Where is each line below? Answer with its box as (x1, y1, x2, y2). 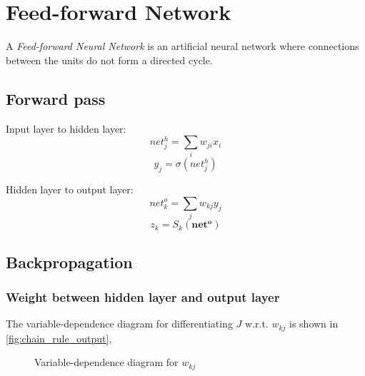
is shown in (289, 316, 339, 331)
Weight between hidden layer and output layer (6, 288, 280, 305)
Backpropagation (6, 250, 133, 273)
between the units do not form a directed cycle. (6, 52, 213, 67)
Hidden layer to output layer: (6, 182, 134, 197)
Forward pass (6, 87, 106, 109)
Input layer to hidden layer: (6, 121, 126, 136)
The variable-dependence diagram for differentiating (6, 316, 233, 331)
